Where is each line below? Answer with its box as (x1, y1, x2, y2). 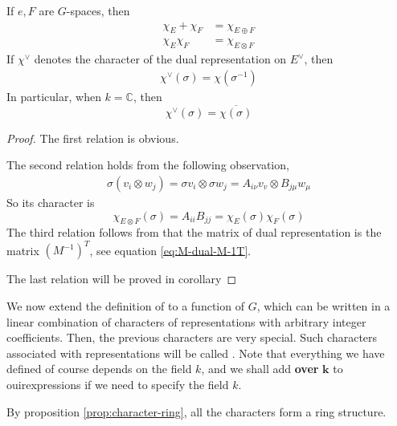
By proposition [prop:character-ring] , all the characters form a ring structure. (6, 403, 387, 420)
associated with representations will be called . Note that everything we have (6, 344, 385, 361)
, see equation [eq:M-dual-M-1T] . (89, 241, 252, 258)
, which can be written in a (256, 297, 391, 314)
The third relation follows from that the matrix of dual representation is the (6, 224, 382, 241)
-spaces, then (66, 2, 130, 18)
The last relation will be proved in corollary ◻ (6, 270, 237, 287)
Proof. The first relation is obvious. (6, 129, 179, 146)
